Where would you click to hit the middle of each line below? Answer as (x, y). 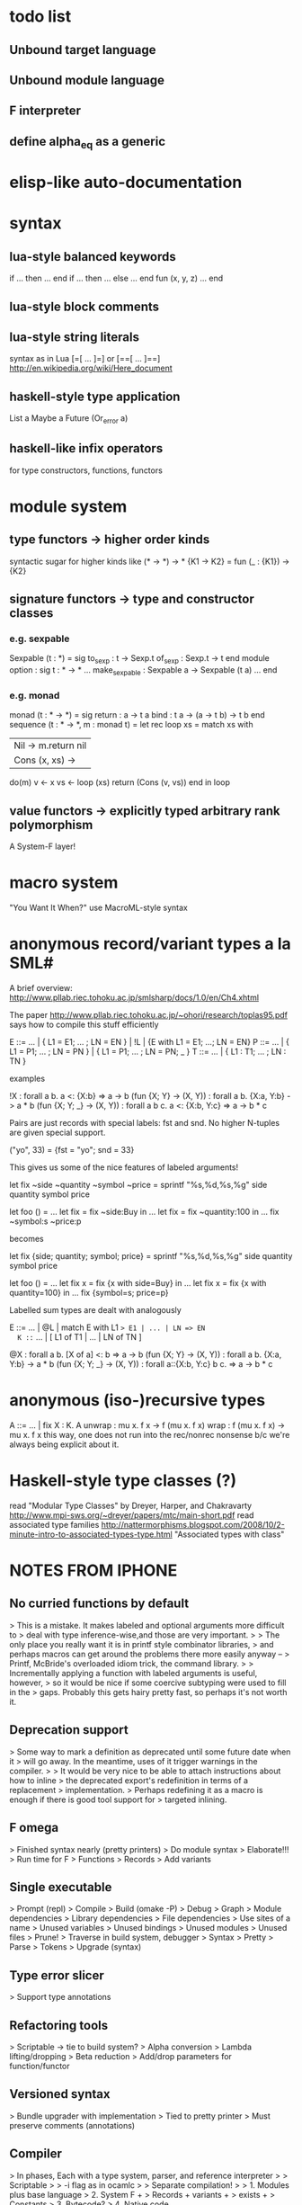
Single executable (61, 1887)
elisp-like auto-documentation (126, 183)
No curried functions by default (99, 1604)
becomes (27, 1239)
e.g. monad (35, 695)
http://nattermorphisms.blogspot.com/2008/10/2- (193, 1524)
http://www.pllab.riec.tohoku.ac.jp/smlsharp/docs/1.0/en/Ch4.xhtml (134, 998)
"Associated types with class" (229, 1534)
